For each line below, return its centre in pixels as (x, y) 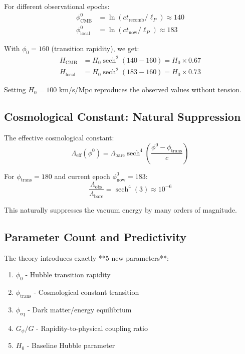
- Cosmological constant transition (86, 292)
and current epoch (82, 176)
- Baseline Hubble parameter (71, 345)
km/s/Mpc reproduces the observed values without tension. (150, 90)
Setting (15, 90)
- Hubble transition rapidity (68, 275)
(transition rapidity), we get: (95, 48)
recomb (136, 20)
